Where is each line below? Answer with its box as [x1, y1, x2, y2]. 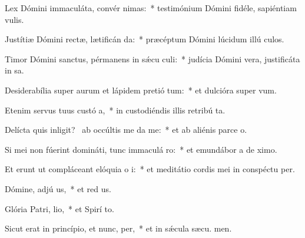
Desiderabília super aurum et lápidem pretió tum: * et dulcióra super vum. [5, 83, 277, 96]
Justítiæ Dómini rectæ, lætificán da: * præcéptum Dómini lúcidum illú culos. [5, 33, 284, 45]
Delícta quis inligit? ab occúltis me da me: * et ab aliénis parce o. [5, 123, 247, 136]
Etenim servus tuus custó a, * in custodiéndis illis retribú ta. [5, 103, 226, 116]
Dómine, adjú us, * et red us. [5, 182, 111, 195]
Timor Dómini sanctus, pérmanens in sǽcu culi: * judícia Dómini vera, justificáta [5, 52, 300, 65]
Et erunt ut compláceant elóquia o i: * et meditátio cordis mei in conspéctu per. [5, 163, 295, 175]
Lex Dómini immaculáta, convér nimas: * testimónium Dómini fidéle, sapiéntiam [5, 2, 297, 14]
